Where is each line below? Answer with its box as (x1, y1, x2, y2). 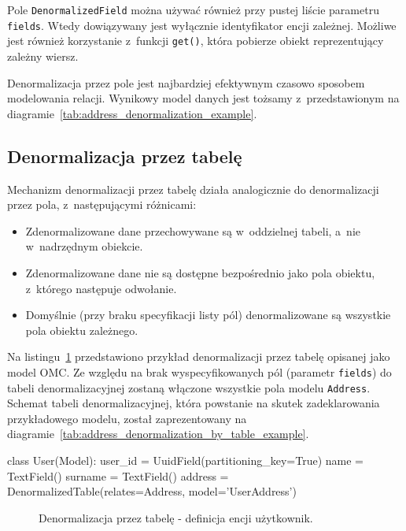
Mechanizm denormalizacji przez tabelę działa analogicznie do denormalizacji (7, 180, 379, 197)
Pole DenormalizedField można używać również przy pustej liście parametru (7, 2, 379, 17)
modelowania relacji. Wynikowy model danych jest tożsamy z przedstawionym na (7, 90, 400, 106)
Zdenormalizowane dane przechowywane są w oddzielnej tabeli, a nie (25, 222, 360, 239)
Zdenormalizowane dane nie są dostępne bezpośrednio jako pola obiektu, (25, 264, 375, 280)
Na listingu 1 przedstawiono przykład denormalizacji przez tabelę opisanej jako (7, 348, 390, 365)
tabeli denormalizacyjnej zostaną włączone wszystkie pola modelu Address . (7, 379, 371, 395)
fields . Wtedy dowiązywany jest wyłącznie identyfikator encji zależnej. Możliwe (7, 17, 397, 33)
